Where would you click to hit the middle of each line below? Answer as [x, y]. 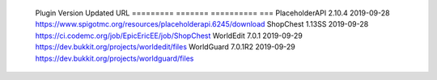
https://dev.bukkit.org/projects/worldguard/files [115, 58]
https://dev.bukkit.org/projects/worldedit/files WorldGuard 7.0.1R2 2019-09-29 [165, 47]
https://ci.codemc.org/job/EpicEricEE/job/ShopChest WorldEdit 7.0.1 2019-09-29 [169, 36]
